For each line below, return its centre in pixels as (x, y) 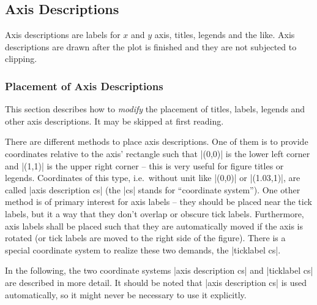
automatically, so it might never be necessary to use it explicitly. (126, 294)
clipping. (21, 59)
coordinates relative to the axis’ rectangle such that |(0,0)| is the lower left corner (158, 153)
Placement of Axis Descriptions (84, 86)
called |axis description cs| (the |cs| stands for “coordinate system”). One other (153, 189)
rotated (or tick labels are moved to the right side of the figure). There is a (145, 238)
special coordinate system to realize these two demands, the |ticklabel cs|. (143, 249)
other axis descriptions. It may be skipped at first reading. (114, 121)
